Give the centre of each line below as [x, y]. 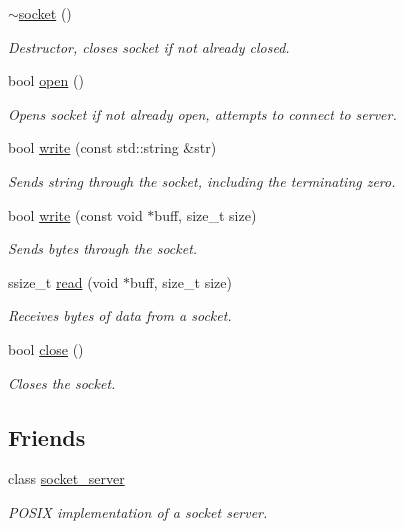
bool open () [46, 80]
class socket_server [66, 478]
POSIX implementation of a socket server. [138, 511]
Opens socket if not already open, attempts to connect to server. [202, 113]
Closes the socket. [62, 382]
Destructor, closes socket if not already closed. [149, 46]
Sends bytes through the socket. [103, 248]
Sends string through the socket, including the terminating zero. [202, 180]
